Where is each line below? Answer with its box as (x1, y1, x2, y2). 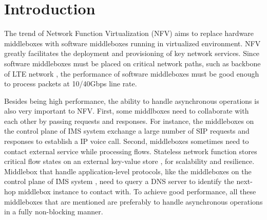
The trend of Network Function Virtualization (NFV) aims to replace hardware (4, 28, 254, 39)
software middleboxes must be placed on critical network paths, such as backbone (4, 58, 261, 68)
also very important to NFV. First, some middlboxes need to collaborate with (4, 105, 249, 116)
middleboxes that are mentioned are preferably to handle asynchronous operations (4, 196, 263, 207)
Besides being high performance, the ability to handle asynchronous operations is (4, 95, 259, 106)
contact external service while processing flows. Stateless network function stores (4, 145, 257, 156)
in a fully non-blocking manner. (4, 206, 103, 217)
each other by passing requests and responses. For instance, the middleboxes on (4, 115, 254, 126)
